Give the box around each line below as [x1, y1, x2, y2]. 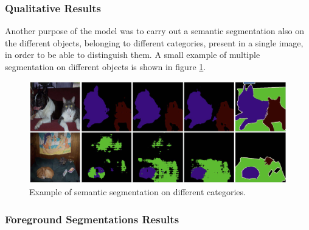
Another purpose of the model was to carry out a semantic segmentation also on [5, 24, 305, 37]
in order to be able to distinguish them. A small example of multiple [5, 48, 260, 61]
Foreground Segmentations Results [5, 211, 179, 226]
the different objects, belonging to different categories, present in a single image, [5, 36, 304, 49]
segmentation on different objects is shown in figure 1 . [5, 60, 206, 73]
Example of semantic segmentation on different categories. [29, 185, 246, 198]
